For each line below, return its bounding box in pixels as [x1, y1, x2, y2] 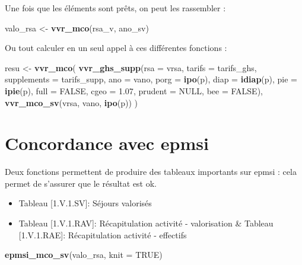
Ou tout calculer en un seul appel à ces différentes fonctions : [5, 41, 227, 54]
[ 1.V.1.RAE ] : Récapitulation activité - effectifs [18, 228, 187, 241]
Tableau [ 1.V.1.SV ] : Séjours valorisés [18, 197, 152, 209]
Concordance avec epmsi [5, 131, 209, 155]
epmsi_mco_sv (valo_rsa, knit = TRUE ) [5, 248, 163, 261]
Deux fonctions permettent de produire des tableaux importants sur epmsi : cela [5, 165, 297, 178]
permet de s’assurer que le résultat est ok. [5, 177, 157, 189]
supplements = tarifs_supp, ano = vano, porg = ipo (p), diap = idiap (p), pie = [5, 73, 298, 85]
